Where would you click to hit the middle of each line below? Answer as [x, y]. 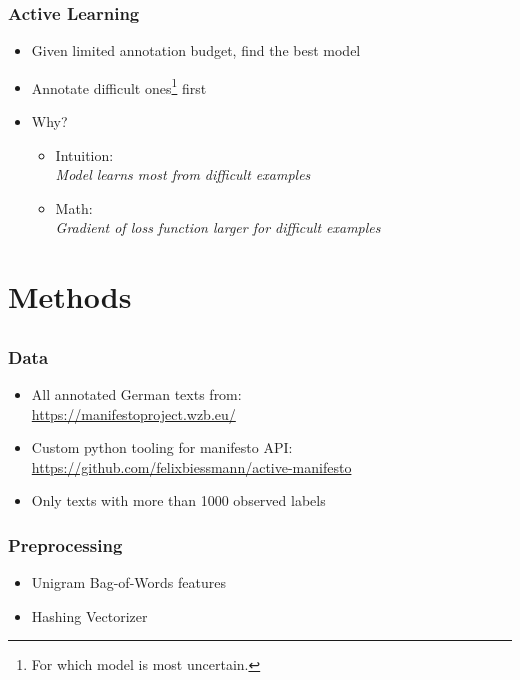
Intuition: [84, 154]
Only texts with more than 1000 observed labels [178, 500]
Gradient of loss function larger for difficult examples [218, 227]
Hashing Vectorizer [89, 615]
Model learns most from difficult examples [183, 174]
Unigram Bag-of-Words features [128, 582]
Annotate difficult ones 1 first [119, 86]
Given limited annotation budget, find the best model [196, 50]
